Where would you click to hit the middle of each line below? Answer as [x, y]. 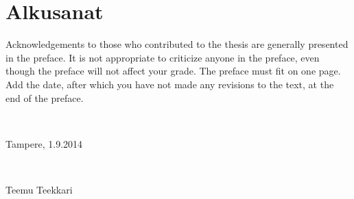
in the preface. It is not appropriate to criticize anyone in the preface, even [163, 57]
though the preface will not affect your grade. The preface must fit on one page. [173, 71]
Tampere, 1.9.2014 [44, 143]
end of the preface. [45, 97]
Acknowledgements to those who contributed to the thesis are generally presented [177, 44]
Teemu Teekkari [39, 189]
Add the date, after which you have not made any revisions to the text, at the [170, 84]
